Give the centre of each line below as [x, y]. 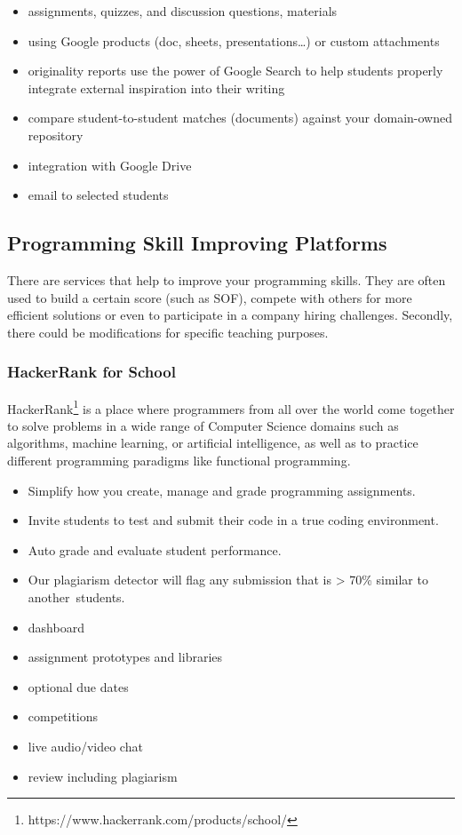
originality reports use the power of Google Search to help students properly [235, 71]
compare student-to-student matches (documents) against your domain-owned [240, 118]
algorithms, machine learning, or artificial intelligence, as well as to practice [213, 443]
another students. [76, 596]
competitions [63, 716]
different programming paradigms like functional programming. [179, 460]
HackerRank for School [92, 372]
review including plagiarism [103, 776]
